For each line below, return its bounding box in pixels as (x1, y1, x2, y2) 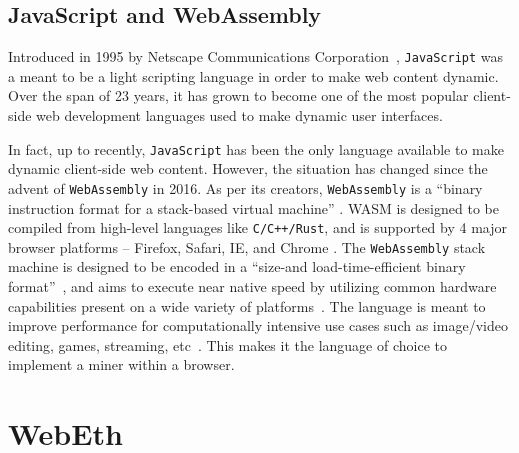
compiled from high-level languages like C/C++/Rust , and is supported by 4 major (8, 217, 507, 238)
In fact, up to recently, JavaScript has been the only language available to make (8, 138, 504, 159)
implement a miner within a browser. (8, 354, 235, 375)
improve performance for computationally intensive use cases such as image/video (8, 315, 508, 336)
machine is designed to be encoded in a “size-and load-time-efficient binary (8, 256, 466, 277)
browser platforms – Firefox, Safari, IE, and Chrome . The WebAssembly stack (8, 236, 486, 257)
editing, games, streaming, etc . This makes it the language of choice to (8, 334, 447, 355)
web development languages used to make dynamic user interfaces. (36, 105, 443, 126)
